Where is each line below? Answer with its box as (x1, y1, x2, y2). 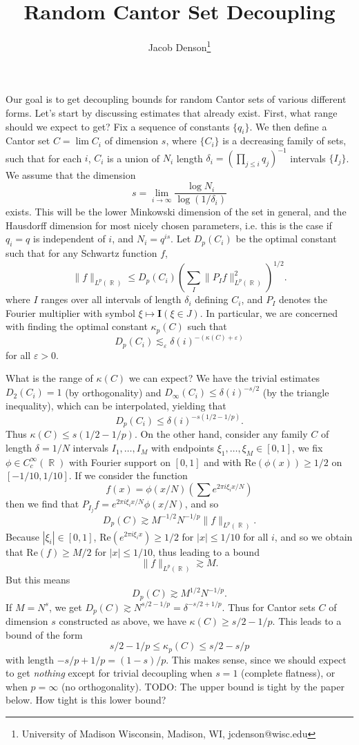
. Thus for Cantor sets (222, 599, 316, 614)
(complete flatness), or (241, 666, 336, 680)
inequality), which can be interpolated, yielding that (6, 398, 226, 412)
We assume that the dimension (6, 168, 136, 182)
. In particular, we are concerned (200, 305, 338, 320)
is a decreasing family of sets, (222, 133, 347, 148)
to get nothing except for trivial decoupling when (6, 666, 213, 680)
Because (6, 529, 39, 543)
